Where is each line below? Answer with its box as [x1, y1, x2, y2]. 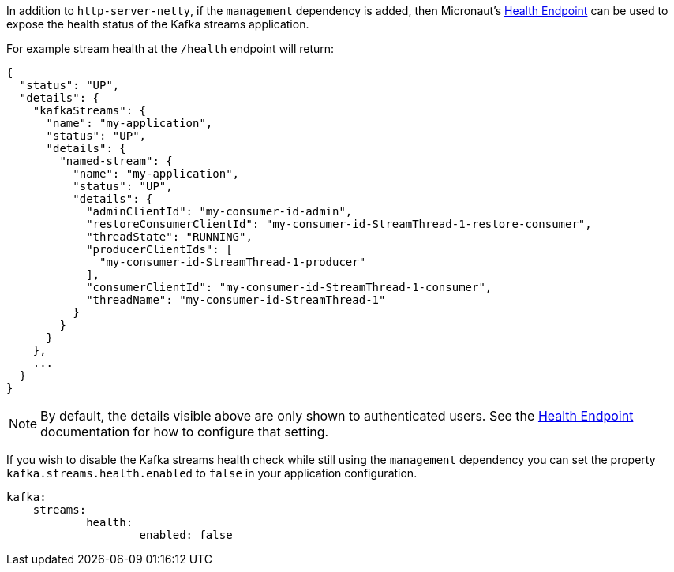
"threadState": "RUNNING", [86, 230, 253, 243]
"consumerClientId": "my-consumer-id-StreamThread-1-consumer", [86, 281, 492, 293]
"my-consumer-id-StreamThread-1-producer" [99, 256, 366, 268]
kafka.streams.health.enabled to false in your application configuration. [6, 466, 418, 480]
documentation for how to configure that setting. [40, 424, 329, 439]
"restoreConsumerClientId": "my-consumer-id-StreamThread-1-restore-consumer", [86, 218, 592, 230]
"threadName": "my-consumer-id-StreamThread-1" [86, 293, 386, 306]
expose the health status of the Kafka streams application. [6, 17, 309, 31]
